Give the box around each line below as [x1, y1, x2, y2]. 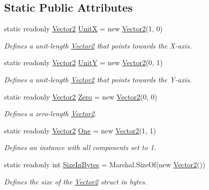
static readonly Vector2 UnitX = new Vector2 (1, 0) [4, 23, 163, 34]
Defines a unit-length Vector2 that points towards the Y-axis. [4, 74, 192, 84]
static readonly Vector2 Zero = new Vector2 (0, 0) [4, 91, 158, 102]
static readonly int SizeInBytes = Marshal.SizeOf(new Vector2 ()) [4, 159, 205, 169]
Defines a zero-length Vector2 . [4, 108, 97, 119]
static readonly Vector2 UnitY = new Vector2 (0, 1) [4, 57, 163, 68]
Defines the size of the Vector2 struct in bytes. [4, 176, 147, 186]
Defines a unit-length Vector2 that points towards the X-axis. [4, 40, 192, 51]
